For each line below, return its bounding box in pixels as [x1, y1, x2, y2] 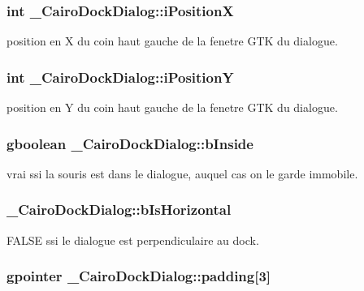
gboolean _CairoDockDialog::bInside [6, 133, 253, 153]
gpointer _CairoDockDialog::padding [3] [6, 266, 271, 286]
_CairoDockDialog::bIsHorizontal [6, 199, 232, 220]
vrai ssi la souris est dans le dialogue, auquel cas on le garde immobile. [6, 165, 358, 182]
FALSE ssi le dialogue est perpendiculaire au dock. [6, 231, 259, 248]
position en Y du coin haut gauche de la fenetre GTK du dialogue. [6, 99, 338, 116]
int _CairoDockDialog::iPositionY [6, 66, 234, 87]
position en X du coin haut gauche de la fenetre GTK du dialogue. [6, 32, 338, 49]
